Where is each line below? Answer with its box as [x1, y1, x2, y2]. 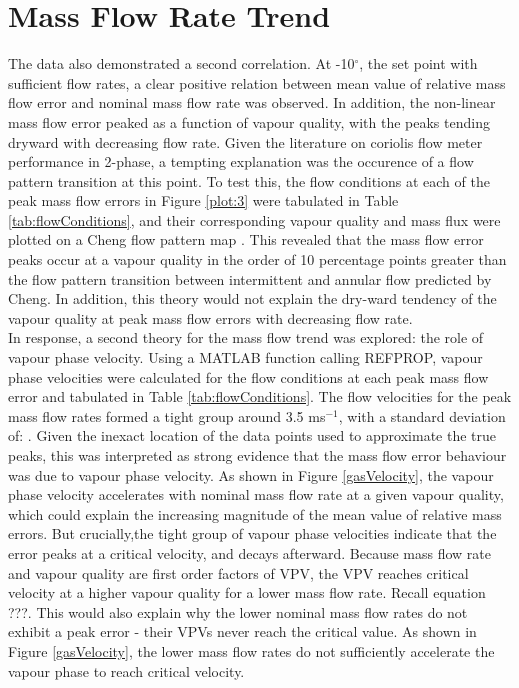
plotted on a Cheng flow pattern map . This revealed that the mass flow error [8, 229, 484, 250]
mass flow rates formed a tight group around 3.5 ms [8, 405, 326, 426]
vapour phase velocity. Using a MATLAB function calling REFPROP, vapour [8, 347, 483, 368]
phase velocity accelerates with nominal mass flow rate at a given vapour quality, [8, 484, 504, 505]
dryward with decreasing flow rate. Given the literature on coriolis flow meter [8, 131, 483, 152]
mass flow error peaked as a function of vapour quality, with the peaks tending [8, 111, 490, 132]
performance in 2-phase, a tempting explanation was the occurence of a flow [8, 151, 474, 172]
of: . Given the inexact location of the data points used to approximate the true [8, 425, 497, 446]
